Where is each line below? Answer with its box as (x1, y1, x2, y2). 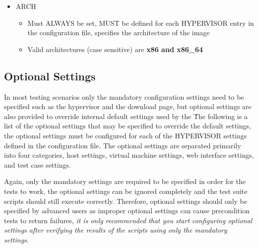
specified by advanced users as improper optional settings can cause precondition (4, 205, 250, 216)
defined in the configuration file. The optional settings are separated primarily (4, 140, 241, 150)
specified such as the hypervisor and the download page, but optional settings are (4, 101, 252, 112)
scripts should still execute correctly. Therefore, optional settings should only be (4, 195, 247, 206)
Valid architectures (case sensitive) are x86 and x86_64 (27, 44, 203, 54)
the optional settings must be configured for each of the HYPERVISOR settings (4, 130, 247, 140)
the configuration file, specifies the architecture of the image (27, 27, 210, 38)
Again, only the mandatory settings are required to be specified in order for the (4, 176, 246, 186)
